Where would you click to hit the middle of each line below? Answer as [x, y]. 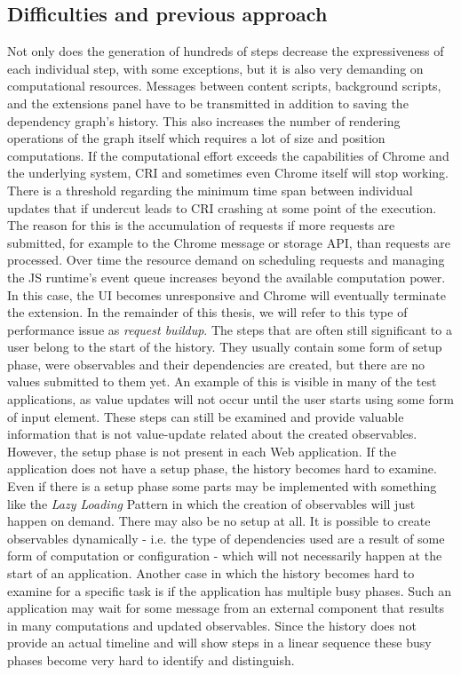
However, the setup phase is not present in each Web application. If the [202, 451]
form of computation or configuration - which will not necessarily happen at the [225, 556]
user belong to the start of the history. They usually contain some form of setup [225, 347]
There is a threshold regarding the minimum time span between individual [210, 190]
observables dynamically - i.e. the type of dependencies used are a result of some [226, 538]
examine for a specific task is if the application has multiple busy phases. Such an [229, 590]
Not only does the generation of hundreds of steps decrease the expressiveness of [226, 51]
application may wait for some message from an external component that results [226, 608]
